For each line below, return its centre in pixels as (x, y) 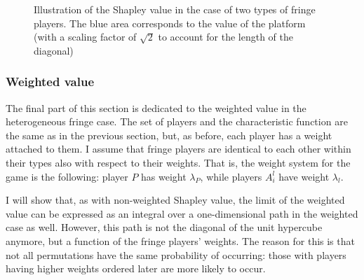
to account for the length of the (226, 37)
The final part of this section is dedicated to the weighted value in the (156, 107)
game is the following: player (67, 176)
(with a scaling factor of (85, 37)
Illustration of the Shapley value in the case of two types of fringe (175, 9)
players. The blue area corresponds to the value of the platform (170, 23)
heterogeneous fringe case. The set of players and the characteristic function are (177, 121)
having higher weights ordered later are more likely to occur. (136, 268)
